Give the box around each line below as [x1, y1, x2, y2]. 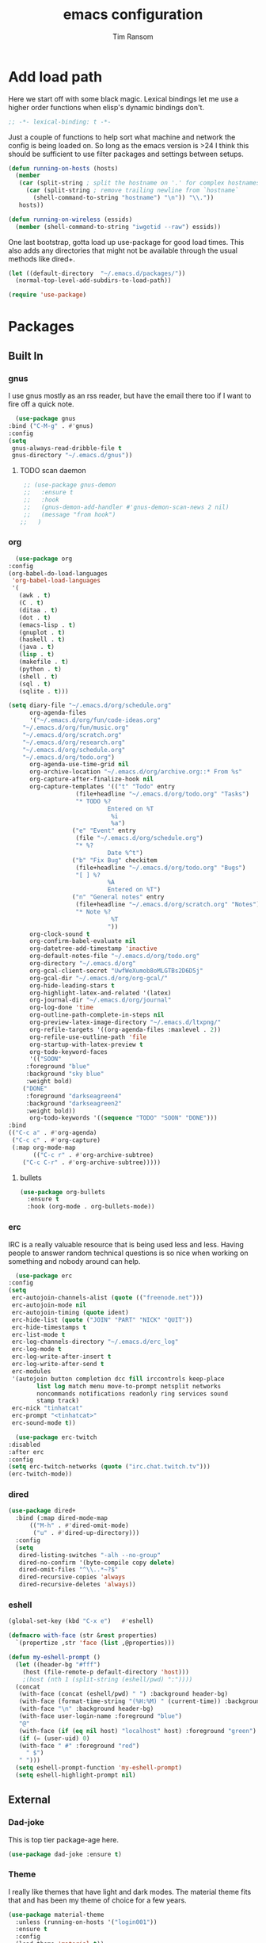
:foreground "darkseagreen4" [25, 1092, 123, 1100]
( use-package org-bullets [19, 1188, 105, 1196]
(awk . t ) [18, 592, 51, 600]
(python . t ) [18, 665, 62, 673]
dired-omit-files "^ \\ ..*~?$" [18, 1566, 119, 1574]
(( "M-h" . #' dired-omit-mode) [28, 1521, 129, 1530]
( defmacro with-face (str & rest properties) [8, 1632, 158, 1640]
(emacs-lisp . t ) [18, 620, 77, 629]
